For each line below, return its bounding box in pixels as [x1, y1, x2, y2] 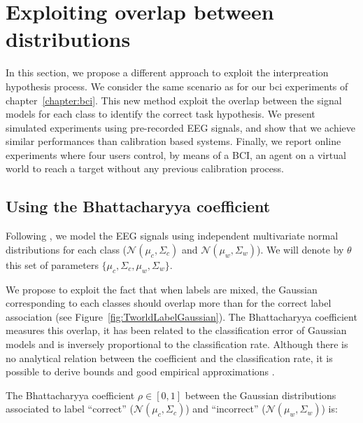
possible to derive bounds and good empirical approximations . [6, 364, 275, 379]
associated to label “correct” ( [6, 401, 134, 416]
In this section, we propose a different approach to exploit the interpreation [6, 65, 329, 80]
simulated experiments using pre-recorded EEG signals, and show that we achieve [6, 120, 356, 134]
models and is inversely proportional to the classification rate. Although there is [6, 337, 348, 352]
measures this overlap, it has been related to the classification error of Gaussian [6, 323, 347, 338]
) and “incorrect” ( [185, 401, 266, 416]
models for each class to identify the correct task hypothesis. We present [6, 106, 315, 121]
